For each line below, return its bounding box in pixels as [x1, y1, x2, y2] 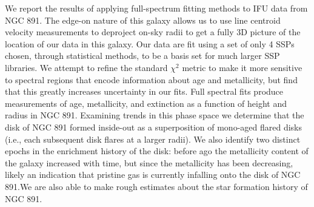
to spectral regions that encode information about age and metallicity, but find [5, 73, 298, 86]
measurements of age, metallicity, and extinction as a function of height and [5, 97, 287, 109]
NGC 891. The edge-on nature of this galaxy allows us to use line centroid [5, 13, 281, 26]
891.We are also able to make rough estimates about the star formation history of [5, 180, 308, 192]
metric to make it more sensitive [182, 61, 302, 73]
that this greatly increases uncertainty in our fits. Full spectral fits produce [5, 85, 284, 98]
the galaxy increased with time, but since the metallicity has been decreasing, [5, 156, 293, 169]
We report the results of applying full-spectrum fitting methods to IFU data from [5, 2, 308, 14]
